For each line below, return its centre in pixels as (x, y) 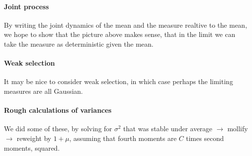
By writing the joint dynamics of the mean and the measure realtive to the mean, (126, 25)
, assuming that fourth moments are (123, 138)
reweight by (34, 138)
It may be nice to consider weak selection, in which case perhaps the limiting (118, 81)
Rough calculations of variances (58, 110)
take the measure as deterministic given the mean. (79, 43)
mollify (238, 129)
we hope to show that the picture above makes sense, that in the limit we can (120, 34)
